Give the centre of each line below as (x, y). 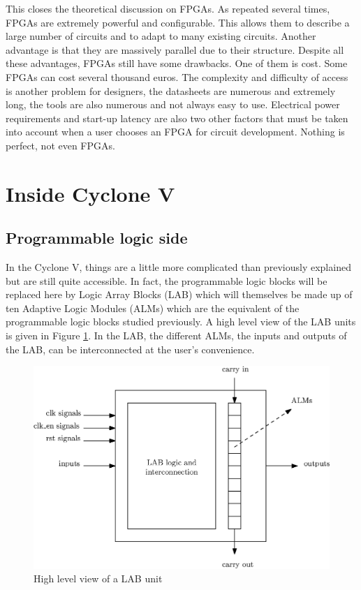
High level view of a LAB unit (98, 578)
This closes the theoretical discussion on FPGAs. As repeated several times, (168, 8)
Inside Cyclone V (90, 193)
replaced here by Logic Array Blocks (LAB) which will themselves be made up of (179, 294)
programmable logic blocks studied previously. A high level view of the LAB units (181, 322)
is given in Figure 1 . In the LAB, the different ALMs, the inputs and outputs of (176, 335)
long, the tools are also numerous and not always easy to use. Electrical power (173, 104)
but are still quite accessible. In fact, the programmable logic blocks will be (167, 280)
